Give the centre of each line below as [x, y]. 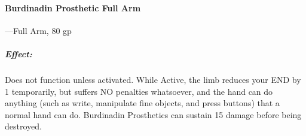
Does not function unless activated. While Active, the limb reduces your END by [153, 79]
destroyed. [23, 126]
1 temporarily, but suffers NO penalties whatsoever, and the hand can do [139, 91]
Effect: [19, 53]
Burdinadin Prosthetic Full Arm [73, 7]
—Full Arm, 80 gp [38, 30]
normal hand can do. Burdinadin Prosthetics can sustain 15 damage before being [153, 114]
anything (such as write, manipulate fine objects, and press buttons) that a [142, 103]
